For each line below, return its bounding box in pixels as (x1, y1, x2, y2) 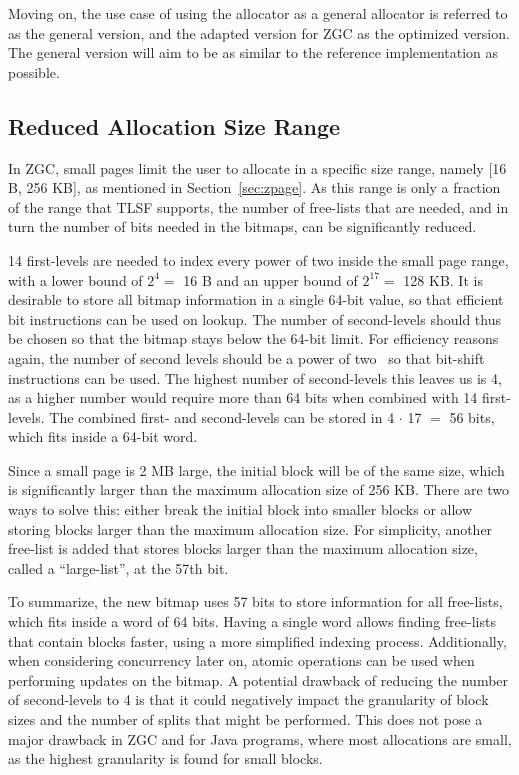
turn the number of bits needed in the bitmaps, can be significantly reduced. (8, 216, 477, 237)
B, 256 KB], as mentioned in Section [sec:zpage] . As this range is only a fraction (8, 177, 501, 198)
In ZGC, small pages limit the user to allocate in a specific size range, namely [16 (8, 157, 507, 178)
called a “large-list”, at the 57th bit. (8, 557, 229, 578)
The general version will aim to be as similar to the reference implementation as (8, 42, 499, 63)
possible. (8, 61, 60, 82)
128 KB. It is (403, 269, 483, 290)
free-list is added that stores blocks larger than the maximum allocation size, (8, 538, 478, 559)
